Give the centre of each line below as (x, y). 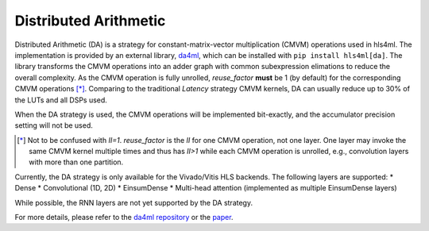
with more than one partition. (76, 162)
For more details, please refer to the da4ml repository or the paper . (124, 218)
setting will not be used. (54, 125)
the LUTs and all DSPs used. (61, 100)
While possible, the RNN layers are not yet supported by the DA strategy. (134, 202)
